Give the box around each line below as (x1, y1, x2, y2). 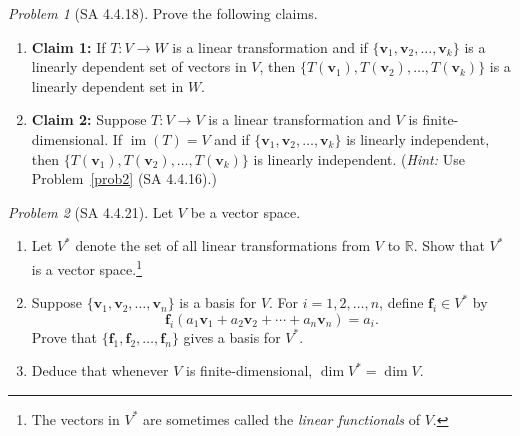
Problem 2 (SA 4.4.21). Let (8, 201, 174, 222)
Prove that (31, 326, 97, 347)
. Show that (413, 235, 485, 256)
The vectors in (31, 408, 120, 429)
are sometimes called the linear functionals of (142, 408, 420, 429)
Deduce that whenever (31, 360, 169, 381)
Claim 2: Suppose (31, 109, 147, 130)
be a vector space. (190, 201, 301, 222)
